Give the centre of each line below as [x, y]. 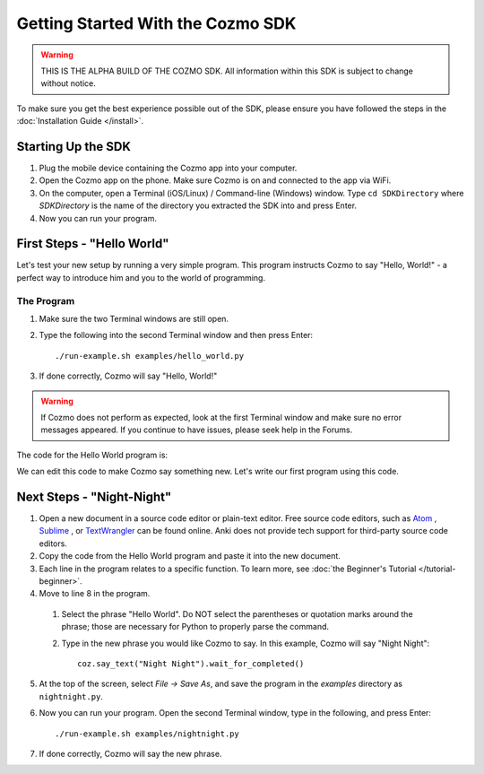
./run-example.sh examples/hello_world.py [150, 356]
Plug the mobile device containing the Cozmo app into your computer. [168, 168]
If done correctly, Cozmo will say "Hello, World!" [128, 376]
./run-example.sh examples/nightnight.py [147, 734]
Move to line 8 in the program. [95, 594]
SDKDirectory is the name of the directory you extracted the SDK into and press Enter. [198, 205]
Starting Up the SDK [74, 147]
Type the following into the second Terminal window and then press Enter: [176, 335]
